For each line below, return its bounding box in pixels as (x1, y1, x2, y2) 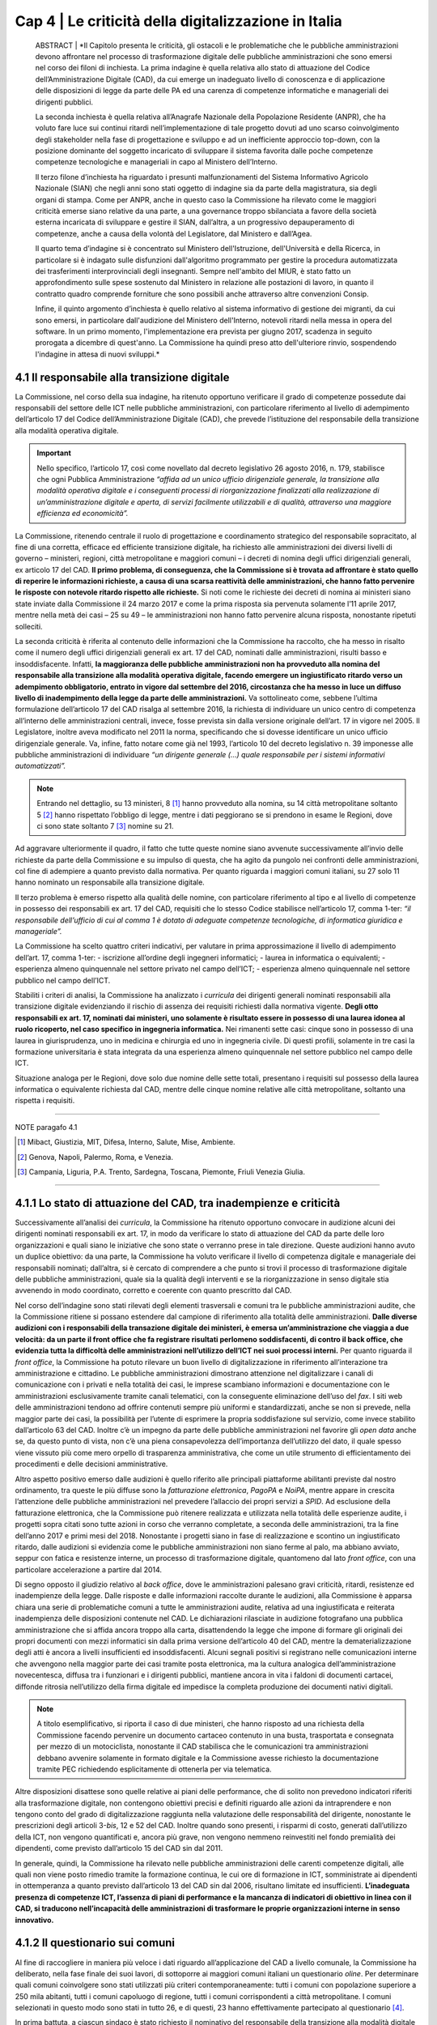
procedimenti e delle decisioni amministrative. (15, 1459, 168, 1469)
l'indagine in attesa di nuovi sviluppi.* (35, 349, 160, 359)
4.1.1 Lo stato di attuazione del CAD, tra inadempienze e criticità (15, 1196, 341, 1210)
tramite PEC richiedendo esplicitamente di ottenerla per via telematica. (36, 1764, 272, 1774)
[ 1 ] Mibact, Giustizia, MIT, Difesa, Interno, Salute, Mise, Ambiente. (17, 1137, 235, 1147)
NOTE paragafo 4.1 (15, 1122, 78, 1132)
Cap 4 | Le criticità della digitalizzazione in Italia (15, 12, 343, 30)
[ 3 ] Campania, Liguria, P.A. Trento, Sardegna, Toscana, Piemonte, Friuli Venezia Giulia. (17, 1167, 306, 1177)
